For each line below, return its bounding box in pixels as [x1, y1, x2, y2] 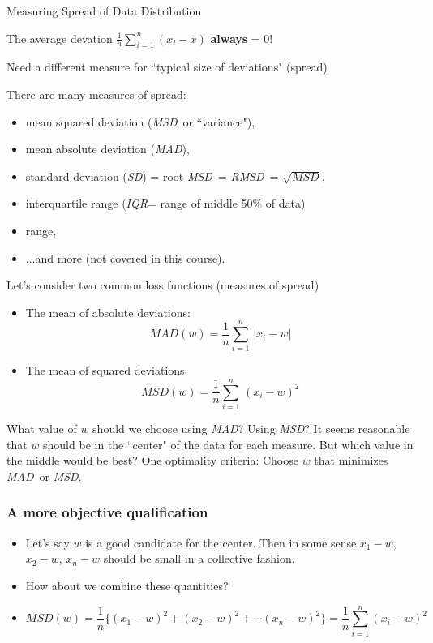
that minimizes [314, 452, 388, 469]
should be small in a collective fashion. [103, 550, 295, 567]
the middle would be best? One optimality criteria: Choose [6, 452, 298, 469]
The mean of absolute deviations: [25, 303, 191, 320]
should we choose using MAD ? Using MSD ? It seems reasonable [92, 420, 410, 437]
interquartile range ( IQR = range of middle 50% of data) [25, 195, 306, 212]
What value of [6, 420, 77, 437]
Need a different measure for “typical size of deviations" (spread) [6, 58, 328, 75]
